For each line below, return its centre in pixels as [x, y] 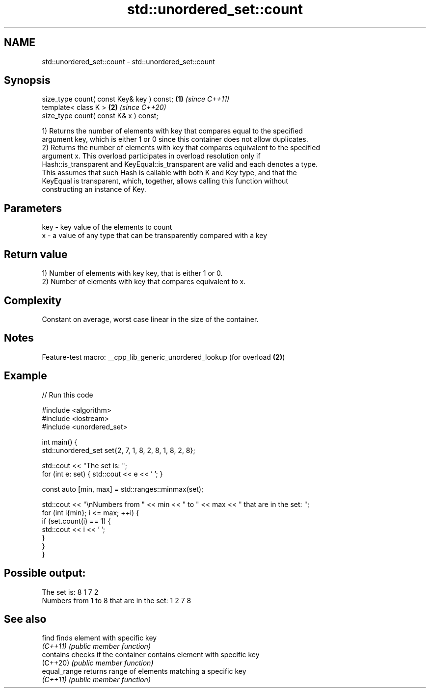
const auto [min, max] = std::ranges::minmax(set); [123, 489]
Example [26, 376]
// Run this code [67, 395]
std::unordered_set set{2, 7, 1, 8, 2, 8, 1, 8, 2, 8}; [119, 450]
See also [25, 619]
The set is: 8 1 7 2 [70, 592]
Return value [36, 254]
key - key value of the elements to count [107, 227]
